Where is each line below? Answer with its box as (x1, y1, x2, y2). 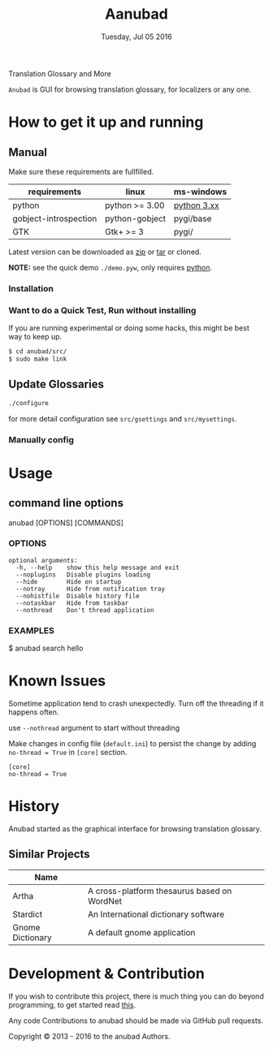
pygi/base (173, 213, 212, 224)
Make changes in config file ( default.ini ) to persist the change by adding (8, 739, 257, 749)
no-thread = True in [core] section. (8, 748, 128, 758)
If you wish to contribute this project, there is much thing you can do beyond (8, 991, 264, 1001)
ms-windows (173, 186, 227, 197)
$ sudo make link (8, 355, 67, 364)
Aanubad (105, 5, 168, 24)
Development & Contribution (8, 964, 205, 982)
